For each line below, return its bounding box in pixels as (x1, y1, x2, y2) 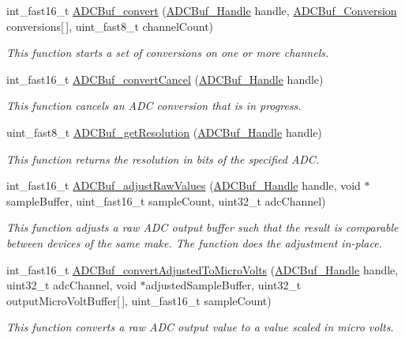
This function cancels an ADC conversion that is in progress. (6, 97, 302, 114)
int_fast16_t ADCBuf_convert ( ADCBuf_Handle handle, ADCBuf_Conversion (6, 2, 397, 18)
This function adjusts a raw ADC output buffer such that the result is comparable (6, 219, 399, 236)
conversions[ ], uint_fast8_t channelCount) (6, 17, 214, 34)
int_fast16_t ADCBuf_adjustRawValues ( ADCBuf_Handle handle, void (6, 177, 361, 194)
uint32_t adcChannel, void (6, 277, 137, 293)
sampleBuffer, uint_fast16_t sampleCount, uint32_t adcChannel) (6, 192, 326, 209)
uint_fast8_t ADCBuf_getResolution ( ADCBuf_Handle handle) (6, 123, 322, 140)
